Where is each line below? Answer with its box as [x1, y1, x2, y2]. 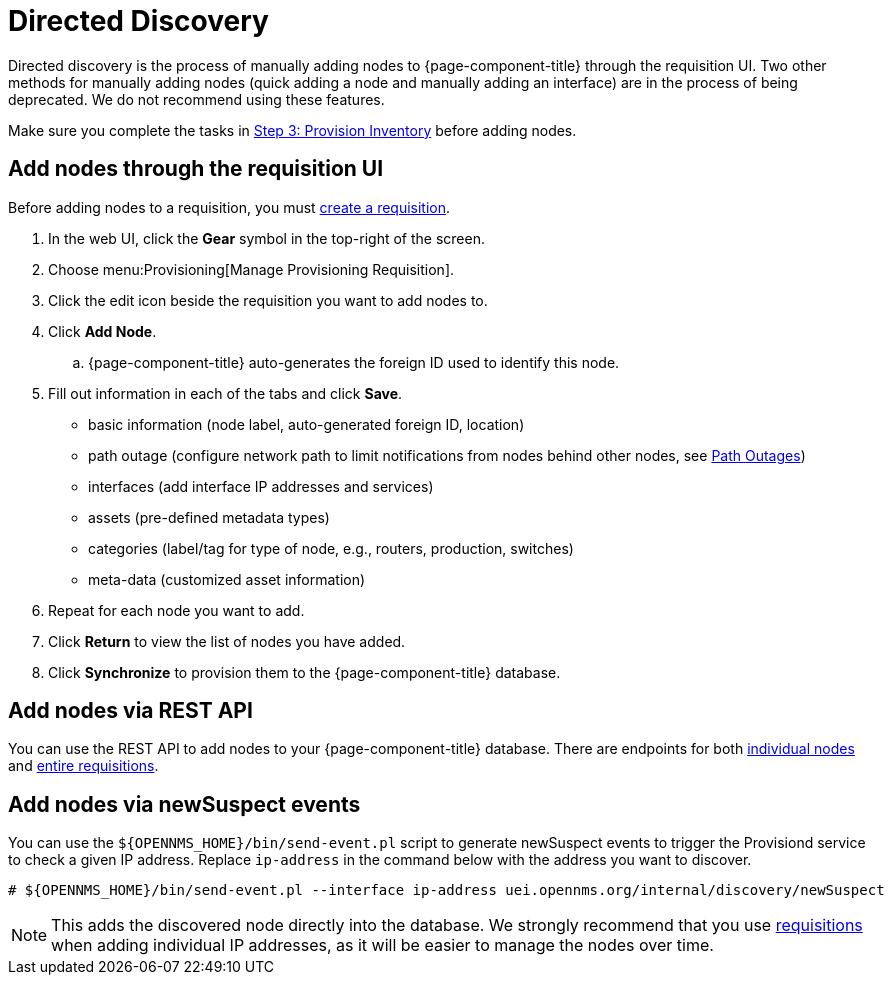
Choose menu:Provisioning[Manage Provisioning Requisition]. [48, 260, 455, 278]
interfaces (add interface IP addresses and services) [88, 477, 434, 495]
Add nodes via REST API [8, 698, 253, 724]
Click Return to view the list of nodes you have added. [48, 632, 406, 650]
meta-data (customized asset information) [88, 570, 366, 588]
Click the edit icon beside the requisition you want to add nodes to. [48, 291, 488, 309]
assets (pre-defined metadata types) [88, 508, 330, 526]
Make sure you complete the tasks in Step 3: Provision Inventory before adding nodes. [8, 121, 577, 139]
